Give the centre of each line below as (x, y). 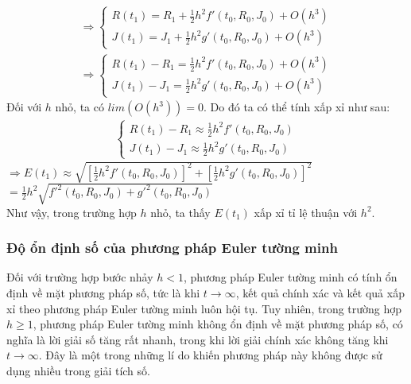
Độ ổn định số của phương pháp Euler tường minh (172, 248)
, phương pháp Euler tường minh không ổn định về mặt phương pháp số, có (218, 324)
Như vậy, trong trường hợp (72, 212)
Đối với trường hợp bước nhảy (80, 277)
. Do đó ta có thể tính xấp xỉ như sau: (297, 107)
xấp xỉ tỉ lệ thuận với (306, 212)
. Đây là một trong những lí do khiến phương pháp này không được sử (210, 355)
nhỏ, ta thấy (180, 212)
